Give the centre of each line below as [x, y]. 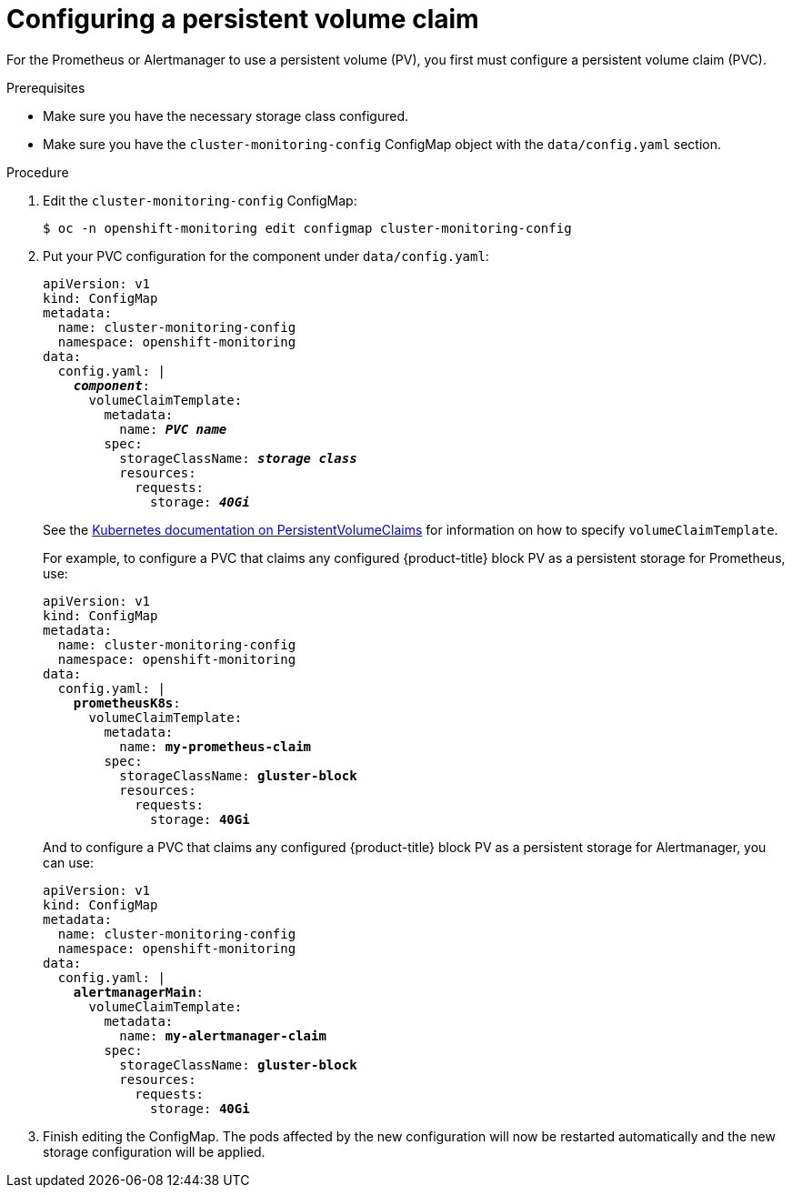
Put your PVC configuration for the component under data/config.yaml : [266, 256]
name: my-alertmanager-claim [223, 1035]
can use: [69, 862]
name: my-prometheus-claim [216, 746]
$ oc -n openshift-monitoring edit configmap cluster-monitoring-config [307, 228]
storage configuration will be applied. [154, 1151]
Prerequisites [46, 87]
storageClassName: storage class [238, 458]
